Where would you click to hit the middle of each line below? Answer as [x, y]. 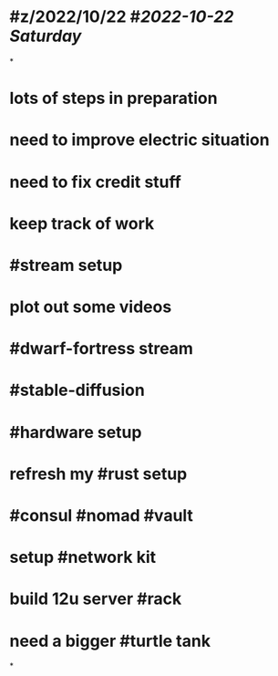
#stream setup [66, 265]
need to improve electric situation [140, 140]
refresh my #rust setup [98, 474]
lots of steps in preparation [113, 99]
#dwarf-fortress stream [102, 349]
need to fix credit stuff [96, 182]
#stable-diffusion [77, 390]
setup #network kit [83, 557]
